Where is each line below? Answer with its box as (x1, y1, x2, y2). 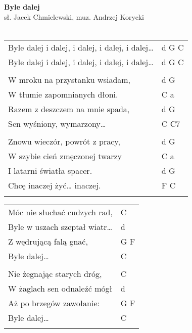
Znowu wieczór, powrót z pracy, (8, 135, 120, 147)
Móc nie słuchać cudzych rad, (8, 206, 113, 218)
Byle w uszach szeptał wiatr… (8, 220, 113, 232)
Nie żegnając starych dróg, (8, 267, 102, 279)
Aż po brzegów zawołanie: (8, 297, 100, 309)
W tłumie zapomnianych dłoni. (8, 88, 118, 100)
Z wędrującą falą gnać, (8, 235, 88, 247)
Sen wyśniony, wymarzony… (8, 117, 106, 129)
